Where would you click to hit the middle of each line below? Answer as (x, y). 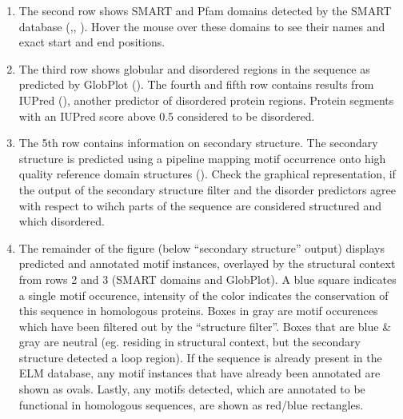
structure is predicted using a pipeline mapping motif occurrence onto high (202, 158)
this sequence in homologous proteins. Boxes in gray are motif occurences (198, 311)
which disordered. (62, 221)
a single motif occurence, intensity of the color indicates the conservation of (203, 295)
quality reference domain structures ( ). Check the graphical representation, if (207, 174)
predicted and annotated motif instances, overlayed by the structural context (207, 263)
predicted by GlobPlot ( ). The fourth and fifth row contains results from (196, 84)
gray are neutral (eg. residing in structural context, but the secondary (190, 342)
